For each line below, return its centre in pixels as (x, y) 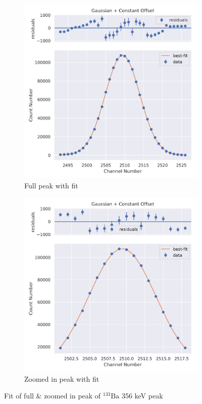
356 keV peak (142, 396)
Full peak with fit (51, 185)
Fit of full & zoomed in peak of (53, 396)
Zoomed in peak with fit (62, 378)
